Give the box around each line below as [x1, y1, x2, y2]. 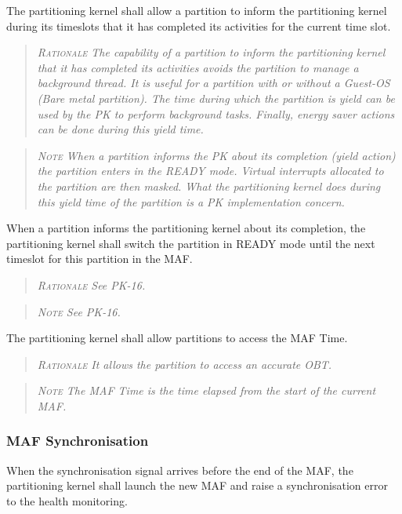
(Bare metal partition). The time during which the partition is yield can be [37, 89, 395, 106]
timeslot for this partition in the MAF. [6, 250, 193, 267]
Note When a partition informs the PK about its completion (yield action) [37, 147, 396, 163]
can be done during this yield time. [37, 121, 204, 137]
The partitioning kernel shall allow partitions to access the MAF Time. [6, 330, 348, 346]
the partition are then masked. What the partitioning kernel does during [37, 177, 381, 194]
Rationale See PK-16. [37, 276, 146, 293]
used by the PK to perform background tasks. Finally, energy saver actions [37, 105, 395, 122]
